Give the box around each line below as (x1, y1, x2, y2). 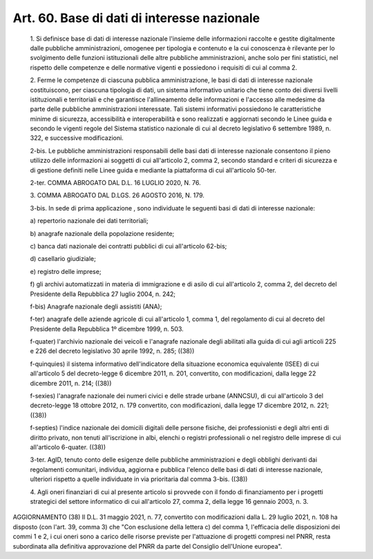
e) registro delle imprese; (30, 267, 102, 275)
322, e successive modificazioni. (30, 134, 124, 142)
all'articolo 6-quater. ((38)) (30, 443, 106, 451)
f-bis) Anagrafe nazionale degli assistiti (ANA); (30, 302, 162, 311)
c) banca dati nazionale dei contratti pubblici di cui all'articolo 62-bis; (30, 242, 227, 250)
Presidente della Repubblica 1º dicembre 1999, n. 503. (30, 324, 184, 333)
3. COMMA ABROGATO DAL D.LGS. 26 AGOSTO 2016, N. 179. (30, 191, 205, 199)
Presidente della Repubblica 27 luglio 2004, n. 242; (30, 290, 176, 298)
